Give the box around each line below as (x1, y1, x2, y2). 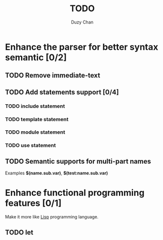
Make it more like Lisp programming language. (5, 214, 99, 220)
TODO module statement (5, 129, 65, 136)
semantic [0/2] (5, 52, 67, 63)
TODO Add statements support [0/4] (5, 88, 119, 96)
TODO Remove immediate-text (5, 72, 100, 80)
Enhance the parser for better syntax (5, 41, 158, 52)
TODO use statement (5, 142, 56, 149)
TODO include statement (5, 102, 65, 109)
